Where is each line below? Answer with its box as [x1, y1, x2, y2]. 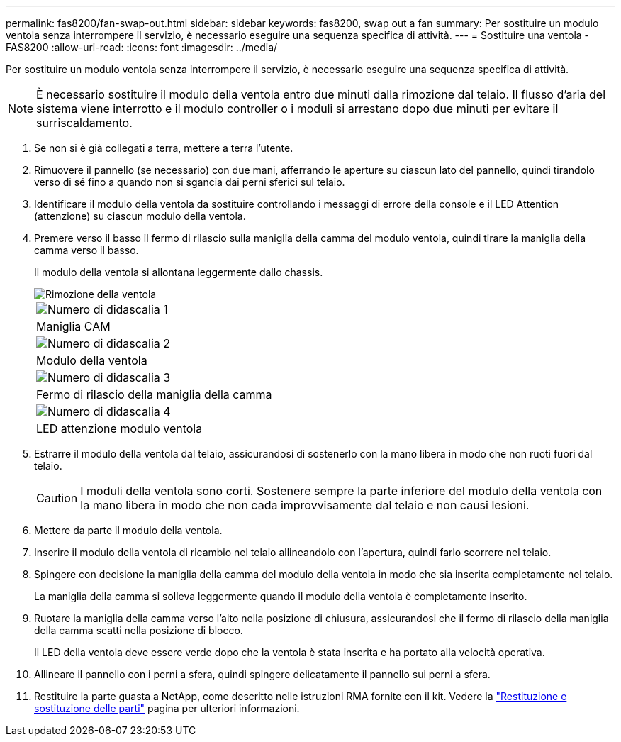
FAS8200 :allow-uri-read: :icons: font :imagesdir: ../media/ [6, 41, 278, 53]
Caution [36, 491, 78, 505]
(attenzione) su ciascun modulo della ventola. [34, 210, 246, 222]
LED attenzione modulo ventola [36, 421, 203, 436]
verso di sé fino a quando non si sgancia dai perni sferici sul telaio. [34, 176, 345, 188]
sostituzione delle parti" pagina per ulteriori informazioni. [34, 702, 300, 714]
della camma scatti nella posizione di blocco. [34, 624, 243, 636]
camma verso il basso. [34, 244, 139, 256]
